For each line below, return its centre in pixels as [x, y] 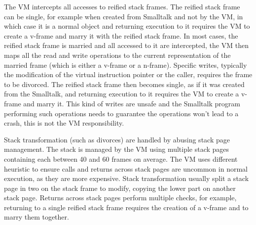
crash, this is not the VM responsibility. [64, 123]
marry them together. [37, 217]
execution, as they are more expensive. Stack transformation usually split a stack [127, 178]
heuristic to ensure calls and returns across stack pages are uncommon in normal [126, 168]
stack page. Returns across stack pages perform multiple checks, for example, [120, 198]
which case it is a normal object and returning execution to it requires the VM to [127, 26]
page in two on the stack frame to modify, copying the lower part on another [120, 188]
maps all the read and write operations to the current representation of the [117, 55]
